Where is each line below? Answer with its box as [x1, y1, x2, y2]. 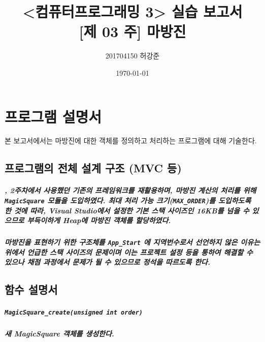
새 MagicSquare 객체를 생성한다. [5, 328, 114, 339]
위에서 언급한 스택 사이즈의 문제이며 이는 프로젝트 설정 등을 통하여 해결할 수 [5, 246, 253, 257]
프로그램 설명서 [5, 106, 102, 127]
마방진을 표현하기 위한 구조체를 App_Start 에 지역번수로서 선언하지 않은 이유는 [5, 237, 260, 247]
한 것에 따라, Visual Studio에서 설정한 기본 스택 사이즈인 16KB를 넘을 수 [5, 205, 249, 215]
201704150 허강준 [105, 50, 160, 61]
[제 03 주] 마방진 [79, 21, 186, 42]
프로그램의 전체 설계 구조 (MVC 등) [5, 160, 182, 176]
